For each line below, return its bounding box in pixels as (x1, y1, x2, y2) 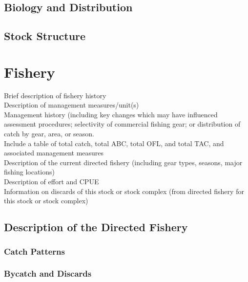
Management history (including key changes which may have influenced (4, 109, 218, 119)
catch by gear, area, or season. (4, 129, 94, 139)
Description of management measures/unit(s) (4, 100, 139, 110)
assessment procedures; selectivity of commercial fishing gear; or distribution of (4, 119, 241, 129)
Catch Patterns (4, 245, 65, 257)
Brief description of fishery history (4, 90, 106, 100)
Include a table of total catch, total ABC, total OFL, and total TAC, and (4, 138, 224, 148)
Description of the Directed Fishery (4, 219, 188, 235)
